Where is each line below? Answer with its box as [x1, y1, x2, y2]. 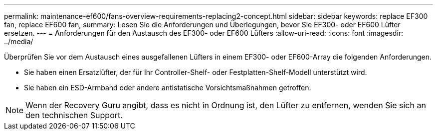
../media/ [4, 37, 33, 46]
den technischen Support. [25, 110, 123, 120]
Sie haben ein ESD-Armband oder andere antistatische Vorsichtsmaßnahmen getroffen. [24, 83, 311, 92]
